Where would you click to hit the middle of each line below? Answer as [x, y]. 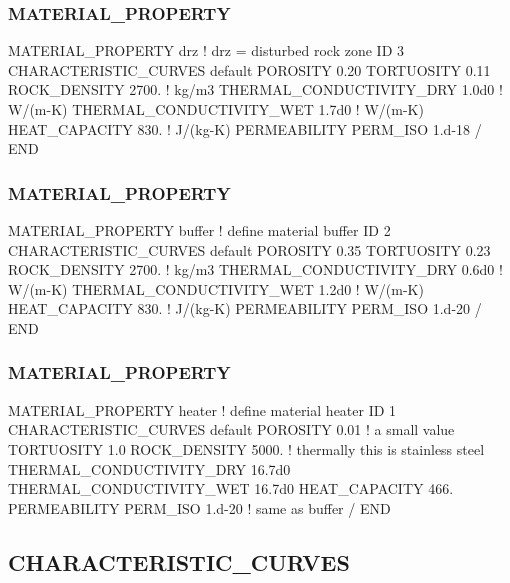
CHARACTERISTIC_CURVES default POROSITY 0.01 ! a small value [231, 429]
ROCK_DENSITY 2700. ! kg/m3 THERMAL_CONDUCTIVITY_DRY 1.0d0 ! [255, 89]
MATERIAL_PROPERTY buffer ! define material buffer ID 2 [199, 230]
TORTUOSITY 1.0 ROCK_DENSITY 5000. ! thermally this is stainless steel [246, 448]
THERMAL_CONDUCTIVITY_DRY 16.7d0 [149, 468]
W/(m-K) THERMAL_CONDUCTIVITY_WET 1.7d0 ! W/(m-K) [216, 109]
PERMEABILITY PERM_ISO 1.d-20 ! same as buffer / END [199, 507]
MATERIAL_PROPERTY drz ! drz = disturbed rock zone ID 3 [206, 50]
